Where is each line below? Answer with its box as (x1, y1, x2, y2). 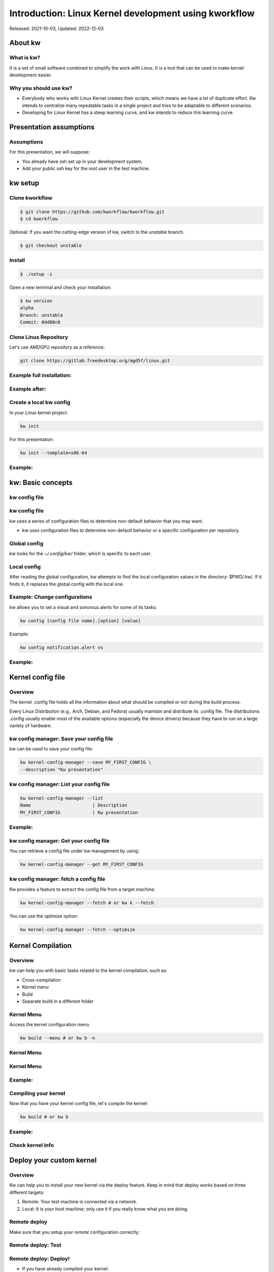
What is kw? (9, 54, 41, 61)
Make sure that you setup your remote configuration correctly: (9, 1229, 140, 1235)
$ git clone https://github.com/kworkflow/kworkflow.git (20, 209, 165, 215)
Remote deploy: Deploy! (9, 1255, 70, 1262)
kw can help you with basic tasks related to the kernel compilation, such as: (9, 967, 167, 974)
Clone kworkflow (9, 194, 53, 201)
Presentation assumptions (9, 123, 95, 131)
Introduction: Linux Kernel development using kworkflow (9, 8, 255, 19)
